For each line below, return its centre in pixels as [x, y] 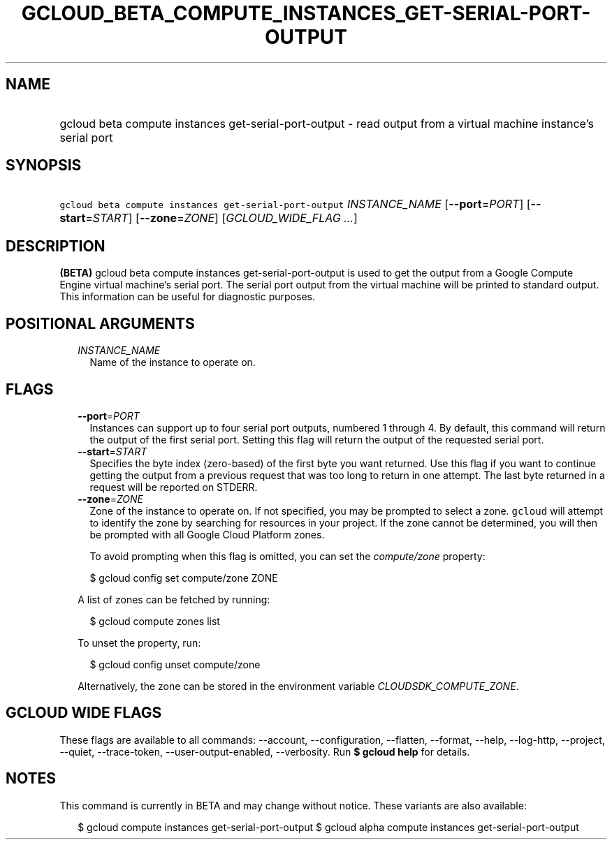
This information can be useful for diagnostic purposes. [187, 297]
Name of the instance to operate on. [173, 362]
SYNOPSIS [44, 166]
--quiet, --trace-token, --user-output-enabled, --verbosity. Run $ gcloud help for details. [265, 751]
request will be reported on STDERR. [174, 487]
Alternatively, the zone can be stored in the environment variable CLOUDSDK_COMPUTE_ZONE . [298, 686]
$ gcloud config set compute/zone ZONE [184, 578]
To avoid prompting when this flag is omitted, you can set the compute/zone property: [287, 556]
